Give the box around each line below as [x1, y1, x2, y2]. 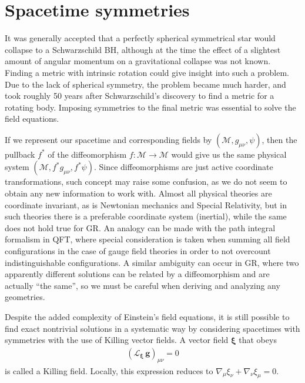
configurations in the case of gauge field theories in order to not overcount [5, 245, 271, 257]
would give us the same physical [171, 148, 287, 160]
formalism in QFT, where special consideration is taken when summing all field [5, 233, 290, 245]
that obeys [239, 334, 277, 346]
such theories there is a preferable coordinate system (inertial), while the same [5, 210, 287, 222]
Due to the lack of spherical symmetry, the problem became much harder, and [5, 78, 286, 90]
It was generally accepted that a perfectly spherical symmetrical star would [5, 32, 276, 44]
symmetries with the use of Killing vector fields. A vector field [5, 334, 229, 346]
